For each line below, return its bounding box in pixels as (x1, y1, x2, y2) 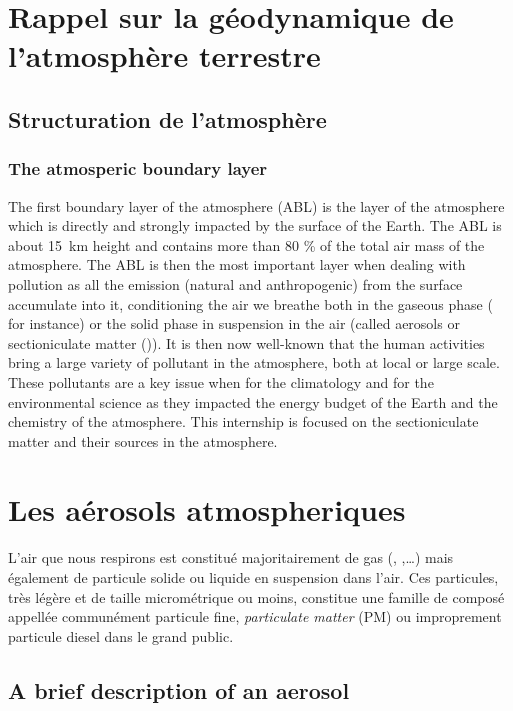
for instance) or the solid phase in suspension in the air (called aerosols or (8, 313, 460, 334)
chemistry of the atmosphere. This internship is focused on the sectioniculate (8, 411, 479, 432)
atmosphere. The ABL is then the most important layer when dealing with (8, 254, 466, 275)
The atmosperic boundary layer (8, 156, 268, 181)
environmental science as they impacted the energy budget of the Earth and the (8, 391, 498, 412)
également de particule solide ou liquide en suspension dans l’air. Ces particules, (8, 567, 499, 587)
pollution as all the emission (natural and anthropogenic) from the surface (8, 273, 463, 294)
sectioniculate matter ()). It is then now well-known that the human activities (8, 332, 485, 353)
